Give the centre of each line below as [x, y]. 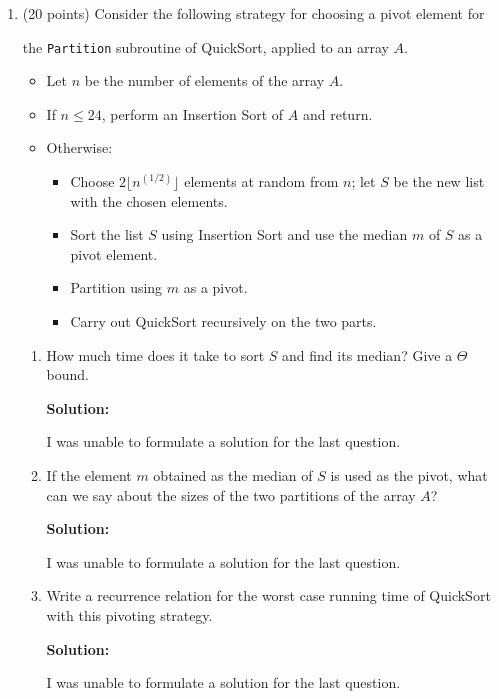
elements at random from [261, 181]
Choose [92, 181]
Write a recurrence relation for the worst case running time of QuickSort [268, 595]
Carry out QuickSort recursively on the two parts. [223, 321]
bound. [68, 374]
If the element [89, 474]
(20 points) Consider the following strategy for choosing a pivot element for [253, 13]
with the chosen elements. [149, 200]
